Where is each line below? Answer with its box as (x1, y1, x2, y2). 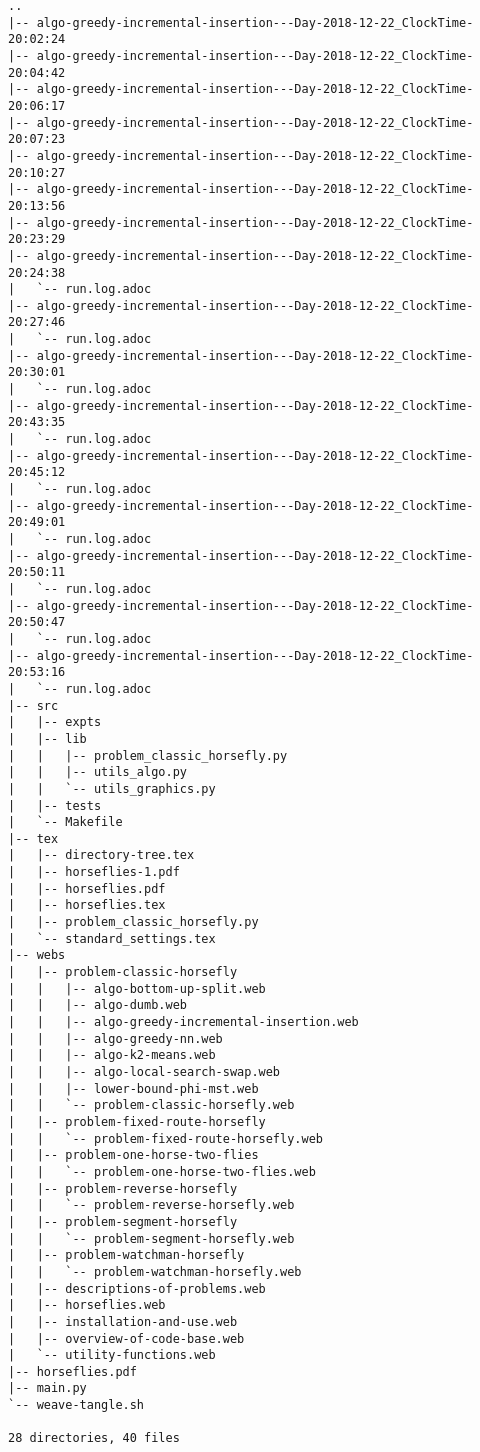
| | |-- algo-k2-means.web (8, 1048, 216, 1063)
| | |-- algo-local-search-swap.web (8, 1065, 281, 1079)
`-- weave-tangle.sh (8, 1398, 145, 1413)
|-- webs (8, 948, 66, 963)
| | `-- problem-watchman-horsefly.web (8, 1264, 302, 1279)
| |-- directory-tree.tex (8, 848, 195, 863)
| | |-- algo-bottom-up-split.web (8, 981, 266, 996)
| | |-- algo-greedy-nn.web (8, 1031, 223, 1046)
